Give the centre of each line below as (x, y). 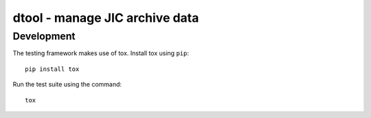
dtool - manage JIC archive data (106, 18)
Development (44, 36)
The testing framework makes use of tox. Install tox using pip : (101, 53)
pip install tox (52, 69)
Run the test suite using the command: (67, 85)
